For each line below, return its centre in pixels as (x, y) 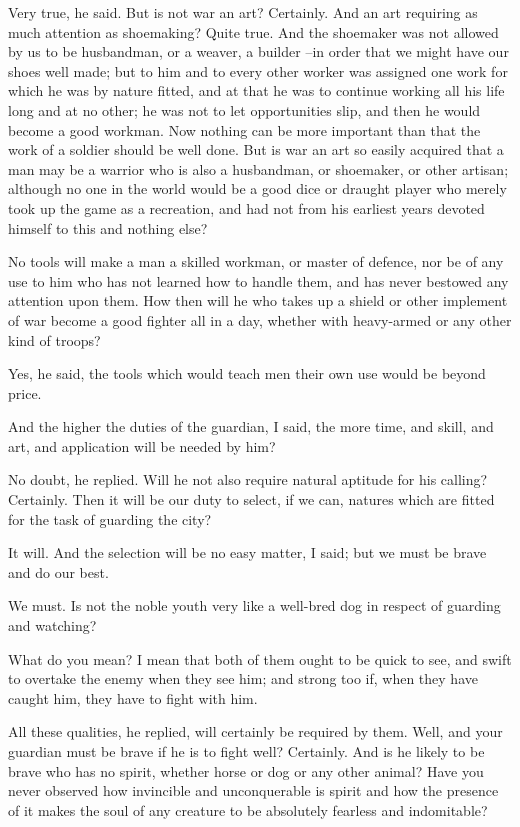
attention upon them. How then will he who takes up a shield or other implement (258, 300)
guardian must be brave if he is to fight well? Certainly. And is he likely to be (246, 751)
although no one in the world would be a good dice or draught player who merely (257, 188)
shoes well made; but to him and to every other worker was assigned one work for (258, 70)
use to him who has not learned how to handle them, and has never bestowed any (258, 280)
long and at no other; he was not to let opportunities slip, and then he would (244, 109)
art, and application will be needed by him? (142, 445)
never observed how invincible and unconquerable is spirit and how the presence (253, 790)
